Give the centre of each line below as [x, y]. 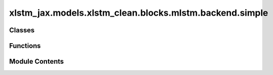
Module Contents [36, 62]
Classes [22, 30]
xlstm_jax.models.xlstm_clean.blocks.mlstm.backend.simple [139, 13]
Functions [25, 46]
